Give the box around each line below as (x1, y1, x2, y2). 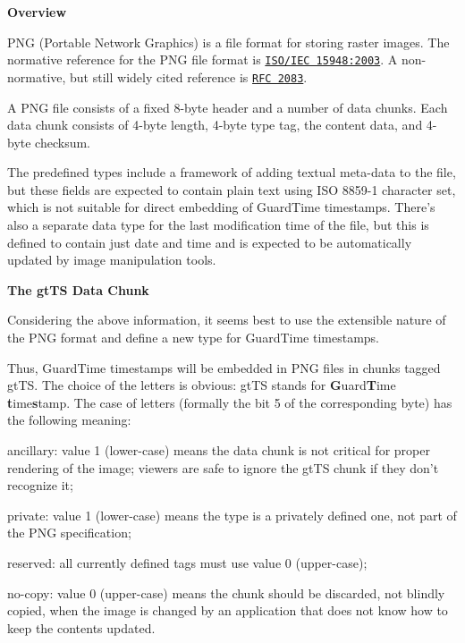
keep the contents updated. (7, 618, 156, 637)
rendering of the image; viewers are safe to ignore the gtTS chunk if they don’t (7, 458, 439, 477)
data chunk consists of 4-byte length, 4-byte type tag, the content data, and (7, 115, 423, 134)
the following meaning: (7, 410, 131, 429)
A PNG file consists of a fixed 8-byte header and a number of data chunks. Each (7, 97, 448, 116)
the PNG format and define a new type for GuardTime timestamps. (7, 328, 379, 347)
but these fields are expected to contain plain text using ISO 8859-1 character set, (7, 180, 456, 199)
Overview (7, 3, 67, 21)
